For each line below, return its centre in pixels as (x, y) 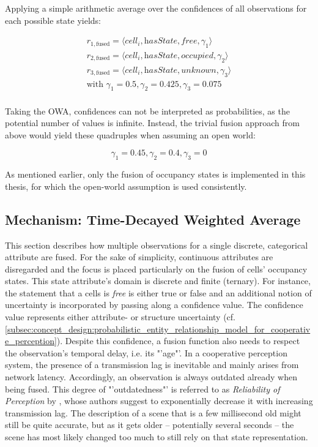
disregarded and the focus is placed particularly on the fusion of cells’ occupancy (156, 269)
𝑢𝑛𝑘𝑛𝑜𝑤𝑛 (199, 70)
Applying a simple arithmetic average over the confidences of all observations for (156, 8)
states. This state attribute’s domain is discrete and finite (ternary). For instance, (158, 281)
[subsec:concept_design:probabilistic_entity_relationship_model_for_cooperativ (158, 329)
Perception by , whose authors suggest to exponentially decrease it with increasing (159, 401)
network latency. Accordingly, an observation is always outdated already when (151, 377)
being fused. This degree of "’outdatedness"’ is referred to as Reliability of (142, 389)
